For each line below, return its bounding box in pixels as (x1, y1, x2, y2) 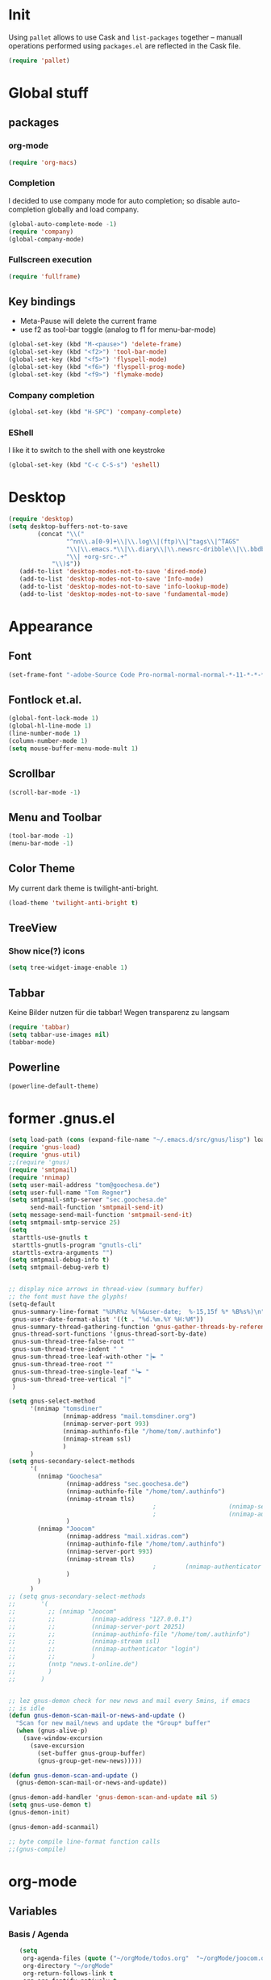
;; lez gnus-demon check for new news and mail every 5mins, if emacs (8, 1697, 251, 1705)
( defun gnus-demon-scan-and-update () (8, 1771, 139, 1780)
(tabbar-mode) (8, 1038, 56, 1047)
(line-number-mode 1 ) (8, 729, 81, 738)
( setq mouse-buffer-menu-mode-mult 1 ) (8, 745, 139, 753)
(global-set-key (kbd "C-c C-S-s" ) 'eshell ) (8, 461, 161, 469)
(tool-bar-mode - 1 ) (8, 832, 74, 841)
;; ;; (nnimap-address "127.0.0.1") (8, 1615, 194, 1623)
